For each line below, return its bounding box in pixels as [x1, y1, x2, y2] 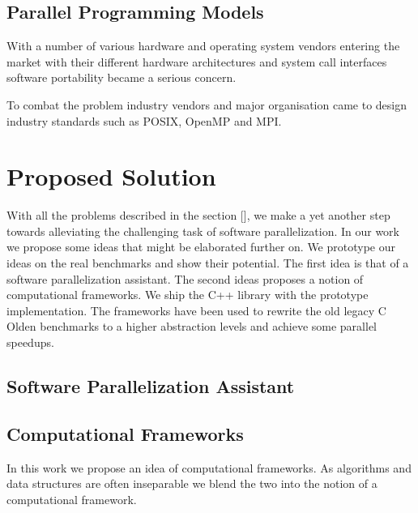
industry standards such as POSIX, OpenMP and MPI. [6, 112, 282, 129]
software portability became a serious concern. [6, 69, 237, 86]
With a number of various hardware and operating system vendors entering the [6, 37, 400, 54]
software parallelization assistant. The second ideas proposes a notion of [6, 270, 364, 287]
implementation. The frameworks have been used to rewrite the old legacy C [6, 301, 386, 318]
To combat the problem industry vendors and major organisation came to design [6, 96, 407, 113]
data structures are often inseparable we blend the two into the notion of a [6, 475, 377, 492]
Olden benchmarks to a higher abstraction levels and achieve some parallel [6, 318, 377, 335]
